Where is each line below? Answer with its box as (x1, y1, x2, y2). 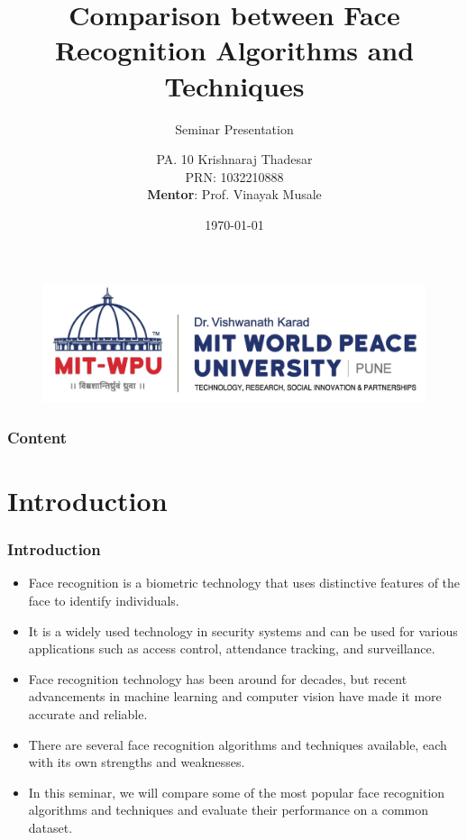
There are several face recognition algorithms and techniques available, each (28, 735, 447, 753)
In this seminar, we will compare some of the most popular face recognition (28, 782, 445, 801)
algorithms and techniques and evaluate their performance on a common (28, 800, 429, 819)
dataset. (28, 817, 73, 836)
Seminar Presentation (175, 119, 294, 138)
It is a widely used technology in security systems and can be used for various (28, 621, 458, 640)
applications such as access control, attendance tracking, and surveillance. (28, 639, 435, 658)
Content (7, 425, 68, 448)
